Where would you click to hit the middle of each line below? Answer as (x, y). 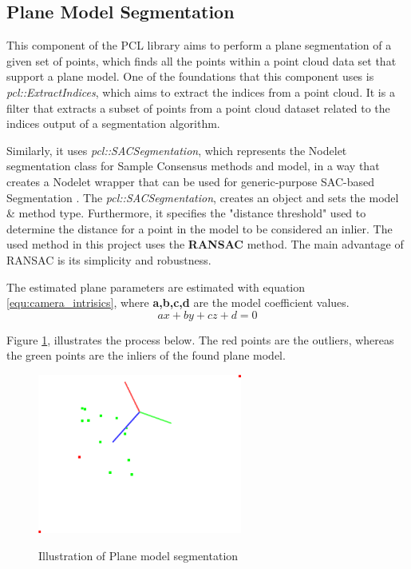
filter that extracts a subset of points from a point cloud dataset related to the (198, 107)
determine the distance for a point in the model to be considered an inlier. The (200, 228)
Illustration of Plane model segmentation (138, 555)
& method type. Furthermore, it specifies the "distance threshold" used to (186, 213)
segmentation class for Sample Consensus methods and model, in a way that (193, 166)
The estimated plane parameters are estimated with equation (156, 286)
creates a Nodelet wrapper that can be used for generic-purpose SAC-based (190, 181)
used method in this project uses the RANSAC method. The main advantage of (205, 244)
